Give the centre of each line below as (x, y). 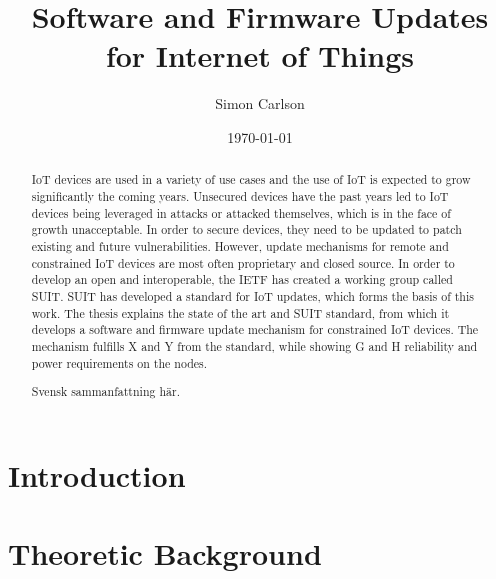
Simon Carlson (260, 103)
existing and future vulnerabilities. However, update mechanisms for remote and (240, 245)
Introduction (97, 474)
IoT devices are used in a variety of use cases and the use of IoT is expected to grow (251, 179)
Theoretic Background (165, 553)
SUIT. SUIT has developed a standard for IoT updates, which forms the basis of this (252, 295)
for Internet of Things (260, 55)
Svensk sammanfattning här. (105, 391)
